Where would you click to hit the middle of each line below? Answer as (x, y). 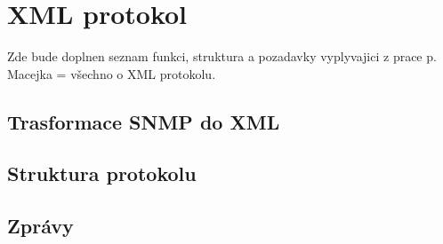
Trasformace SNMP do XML (144, 121)
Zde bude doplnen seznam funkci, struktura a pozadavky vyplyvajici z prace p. (222, 56)
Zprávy (40, 226)
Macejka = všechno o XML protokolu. (112, 73)
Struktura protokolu (102, 173)
